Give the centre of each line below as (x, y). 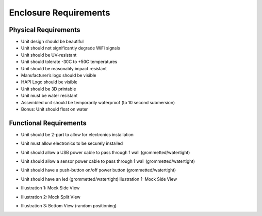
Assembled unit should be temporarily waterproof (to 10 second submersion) (98, 102)
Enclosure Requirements (60, 13)
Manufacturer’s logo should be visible (59, 76)
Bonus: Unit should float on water (55, 109)
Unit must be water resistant (49, 96)
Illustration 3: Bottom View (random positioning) (69, 206)
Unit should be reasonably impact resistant (64, 68)
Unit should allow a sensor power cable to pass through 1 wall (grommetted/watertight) (108, 161)
